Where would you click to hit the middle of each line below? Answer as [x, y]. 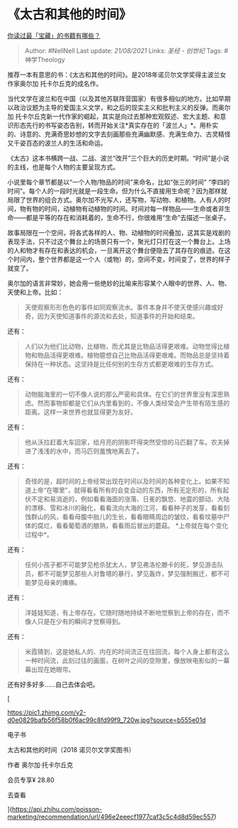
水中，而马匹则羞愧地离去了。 [99, 451]
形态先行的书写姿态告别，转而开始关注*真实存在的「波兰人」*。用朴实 [116, 125]
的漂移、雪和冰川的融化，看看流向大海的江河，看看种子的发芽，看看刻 [127, 508]
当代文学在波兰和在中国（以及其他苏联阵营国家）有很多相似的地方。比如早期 [119, 98]
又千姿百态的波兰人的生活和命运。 [57, 143]
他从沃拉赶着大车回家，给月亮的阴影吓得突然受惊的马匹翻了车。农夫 [124, 442]
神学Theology [45, 59]
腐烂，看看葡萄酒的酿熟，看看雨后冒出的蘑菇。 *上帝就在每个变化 [133, 525]
